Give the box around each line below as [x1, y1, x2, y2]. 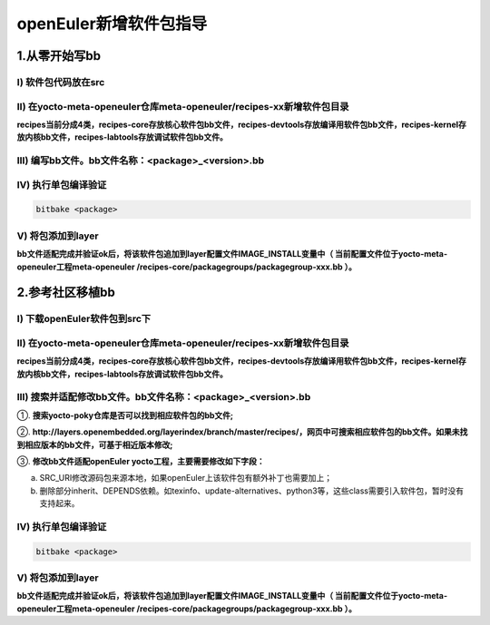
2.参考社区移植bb [16, 285, 115, 300]
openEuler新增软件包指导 [16, 14, 208, 34]
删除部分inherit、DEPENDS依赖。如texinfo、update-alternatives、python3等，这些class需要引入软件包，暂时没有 [39, 485, 465, 496]
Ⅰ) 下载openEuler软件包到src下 [16, 313, 152, 326]
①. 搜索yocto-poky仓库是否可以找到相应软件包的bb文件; [16, 409, 234, 421]
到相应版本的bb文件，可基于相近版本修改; [16, 439, 173, 450]
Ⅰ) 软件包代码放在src [16, 75, 105, 88]
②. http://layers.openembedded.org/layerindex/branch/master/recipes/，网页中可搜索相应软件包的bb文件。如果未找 [16, 426, 468, 437]
